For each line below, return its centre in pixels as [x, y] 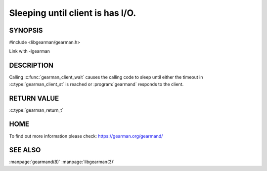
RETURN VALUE [34, 98]
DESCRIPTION [31, 65]
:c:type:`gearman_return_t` [36, 110]
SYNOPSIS [26, 30]
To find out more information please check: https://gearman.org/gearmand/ [86, 136]
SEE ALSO [25, 150]
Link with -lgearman [30, 51]
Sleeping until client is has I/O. [73, 13]
